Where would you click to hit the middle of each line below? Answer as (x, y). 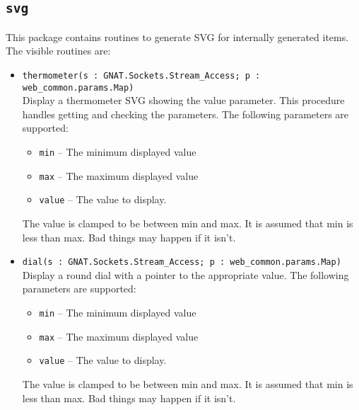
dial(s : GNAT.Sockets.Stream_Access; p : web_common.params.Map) (182, 262)
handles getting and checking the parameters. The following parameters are (186, 114)
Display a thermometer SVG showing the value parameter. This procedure (183, 100)
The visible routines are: (58, 51)
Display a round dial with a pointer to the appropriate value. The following (186, 274)
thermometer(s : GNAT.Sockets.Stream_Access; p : (141, 75)
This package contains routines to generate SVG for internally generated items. (177, 36)
